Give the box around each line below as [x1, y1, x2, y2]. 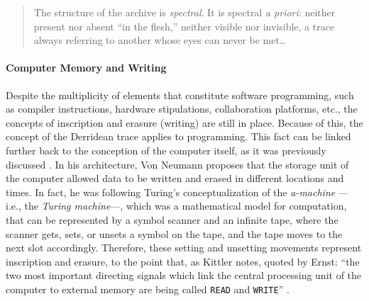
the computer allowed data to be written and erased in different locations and [6, 171, 344, 186]
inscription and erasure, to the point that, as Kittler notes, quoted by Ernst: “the [6, 254, 360, 268]
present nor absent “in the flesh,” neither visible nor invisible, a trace [33, 18, 335, 33]
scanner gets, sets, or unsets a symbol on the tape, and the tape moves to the [6, 226, 343, 241]
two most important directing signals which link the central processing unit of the [6, 268, 362, 283]
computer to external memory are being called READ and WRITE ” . [6, 281, 290, 296]
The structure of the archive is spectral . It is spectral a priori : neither [33, 5, 336, 19]
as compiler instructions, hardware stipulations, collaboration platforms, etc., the [6, 101, 358, 116]
